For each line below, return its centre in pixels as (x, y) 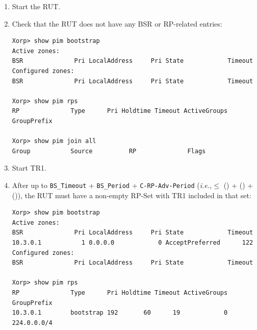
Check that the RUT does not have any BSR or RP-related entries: (117, 23)
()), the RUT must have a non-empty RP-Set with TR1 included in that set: (132, 195)
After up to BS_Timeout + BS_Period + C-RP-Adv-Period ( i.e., (112, 185)
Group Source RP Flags (109, 151)
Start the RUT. (36, 6)
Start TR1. (29, 168)
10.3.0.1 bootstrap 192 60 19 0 (120, 313)
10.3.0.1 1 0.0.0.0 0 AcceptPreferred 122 (133, 242)
